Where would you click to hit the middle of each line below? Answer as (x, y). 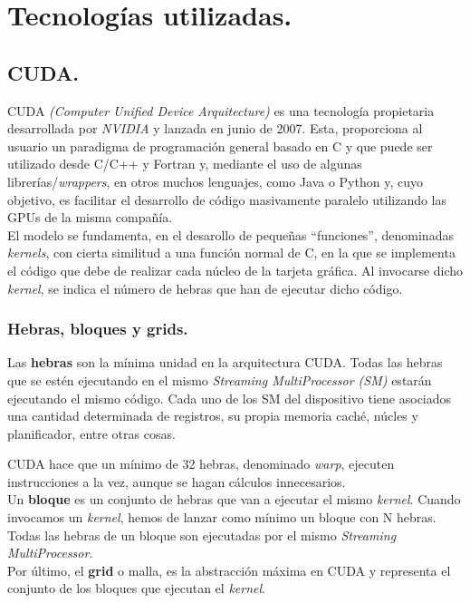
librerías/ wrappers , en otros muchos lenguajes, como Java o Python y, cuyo (215, 181)
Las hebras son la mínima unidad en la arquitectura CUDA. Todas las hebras (225, 362)
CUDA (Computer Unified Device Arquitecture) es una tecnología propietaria (221, 110)
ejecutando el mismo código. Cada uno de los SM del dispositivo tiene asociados (230, 398)
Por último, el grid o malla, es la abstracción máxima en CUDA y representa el (229, 570)
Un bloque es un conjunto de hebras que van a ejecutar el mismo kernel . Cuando (234, 499)
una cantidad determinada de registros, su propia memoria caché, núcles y (213, 416)
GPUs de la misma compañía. (90, 217)
